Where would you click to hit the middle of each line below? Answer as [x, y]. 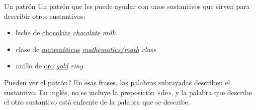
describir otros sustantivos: [45, 16]
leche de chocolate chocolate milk [66, 32]
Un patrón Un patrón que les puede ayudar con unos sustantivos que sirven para [127, 6]
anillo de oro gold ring [49, 66]
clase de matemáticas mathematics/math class [86, 49]
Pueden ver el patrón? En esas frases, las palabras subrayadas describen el [117, 82]
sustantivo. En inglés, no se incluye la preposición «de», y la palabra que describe [128, 92]
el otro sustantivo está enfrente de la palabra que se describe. [97, 102]
